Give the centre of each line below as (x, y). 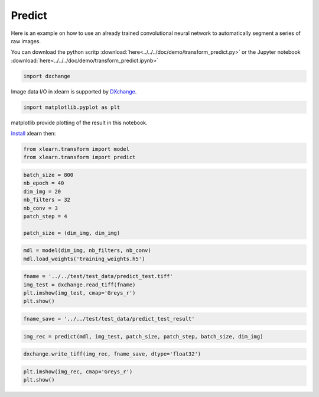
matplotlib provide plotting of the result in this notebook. (79, 122)
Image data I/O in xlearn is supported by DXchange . (74, 91)
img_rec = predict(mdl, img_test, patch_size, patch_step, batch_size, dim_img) (143, 336)
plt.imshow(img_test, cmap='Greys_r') (79, 293)
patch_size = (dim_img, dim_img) (72, 233)
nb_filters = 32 (47, 200)
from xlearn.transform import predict (79, 157)
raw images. (26, 41)
